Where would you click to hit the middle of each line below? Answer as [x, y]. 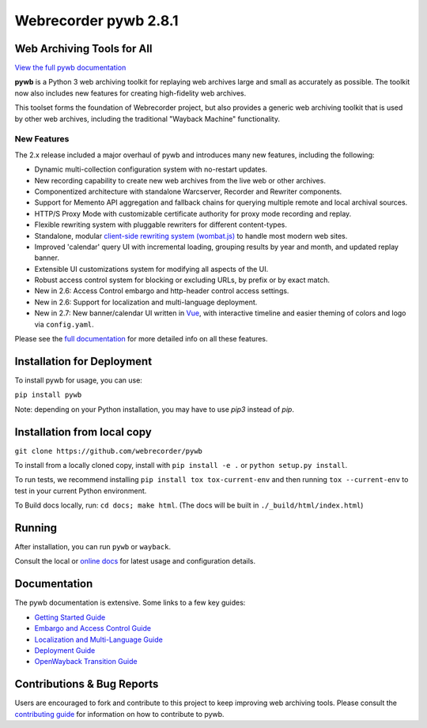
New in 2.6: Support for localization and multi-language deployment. [146, 302]
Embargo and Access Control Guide [93, 628]
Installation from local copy [83, 432]
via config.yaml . [64, 324]
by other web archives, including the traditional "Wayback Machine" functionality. [147, 119]
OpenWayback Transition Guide [86, 662]
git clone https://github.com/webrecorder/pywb [109, 451]
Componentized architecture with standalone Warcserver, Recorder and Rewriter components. [188, 191]
